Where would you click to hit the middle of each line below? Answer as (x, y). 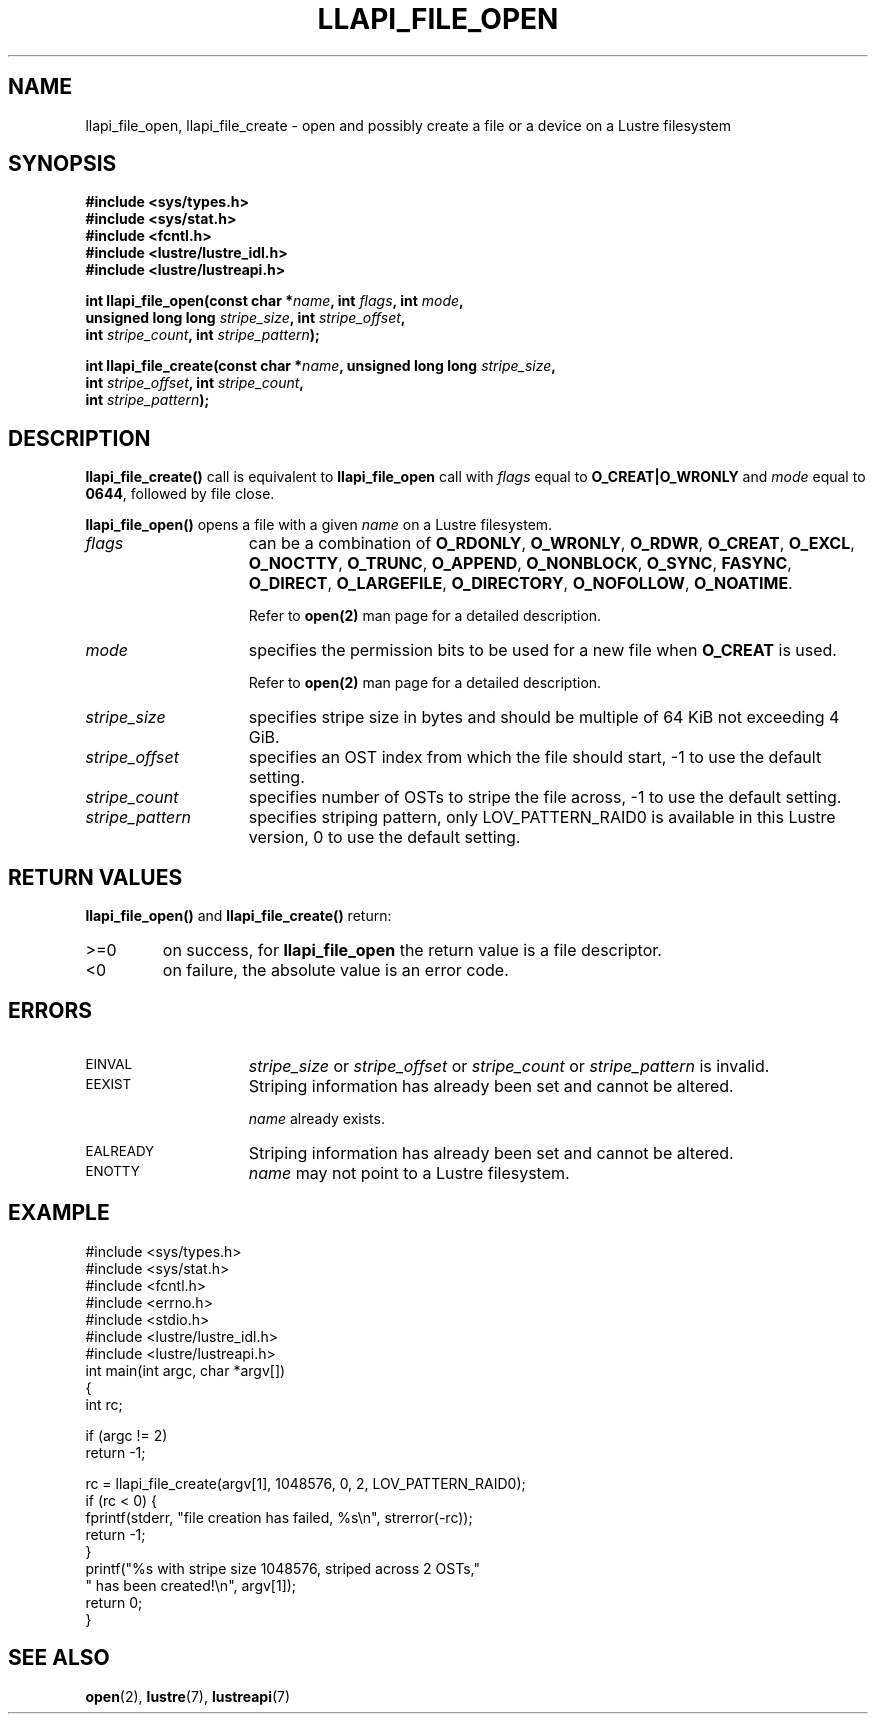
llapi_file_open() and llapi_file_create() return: (238, 916)
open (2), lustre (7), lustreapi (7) (188, 1696)
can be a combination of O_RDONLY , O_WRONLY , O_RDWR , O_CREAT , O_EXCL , (551, 543)
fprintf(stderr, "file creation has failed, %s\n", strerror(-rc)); (279, 1517)
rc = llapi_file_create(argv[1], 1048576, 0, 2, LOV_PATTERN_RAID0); (305, 1483)
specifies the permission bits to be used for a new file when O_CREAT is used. (542, 650)
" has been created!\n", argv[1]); (191, 1585)
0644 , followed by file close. (180, 494)
